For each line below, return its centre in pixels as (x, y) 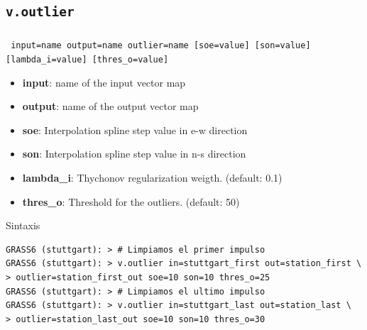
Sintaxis (23, 225)
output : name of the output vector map (110, 106)
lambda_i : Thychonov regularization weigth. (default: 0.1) (152, 177)
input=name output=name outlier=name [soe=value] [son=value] (161, 46)
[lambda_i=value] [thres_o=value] (87, 59)
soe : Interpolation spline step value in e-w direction (135, 130)
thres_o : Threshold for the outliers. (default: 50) (131, 201)
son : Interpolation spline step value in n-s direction (134, 154)
